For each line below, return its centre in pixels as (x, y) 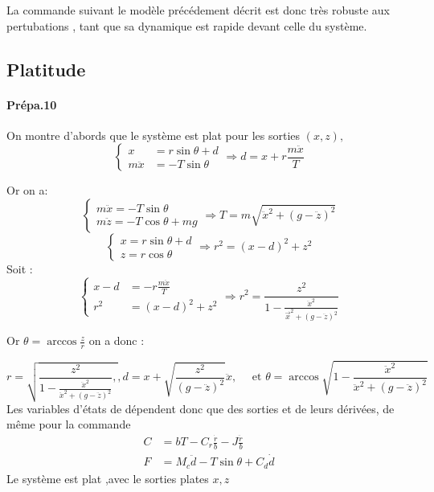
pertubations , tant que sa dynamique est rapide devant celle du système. (187, 25)
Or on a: (27, 190)
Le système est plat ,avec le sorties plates (108, 478)
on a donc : (117, 340)
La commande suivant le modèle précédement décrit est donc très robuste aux (198, 10)
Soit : (20, 268)
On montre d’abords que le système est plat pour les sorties (154, 135)
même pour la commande (69, 424)
